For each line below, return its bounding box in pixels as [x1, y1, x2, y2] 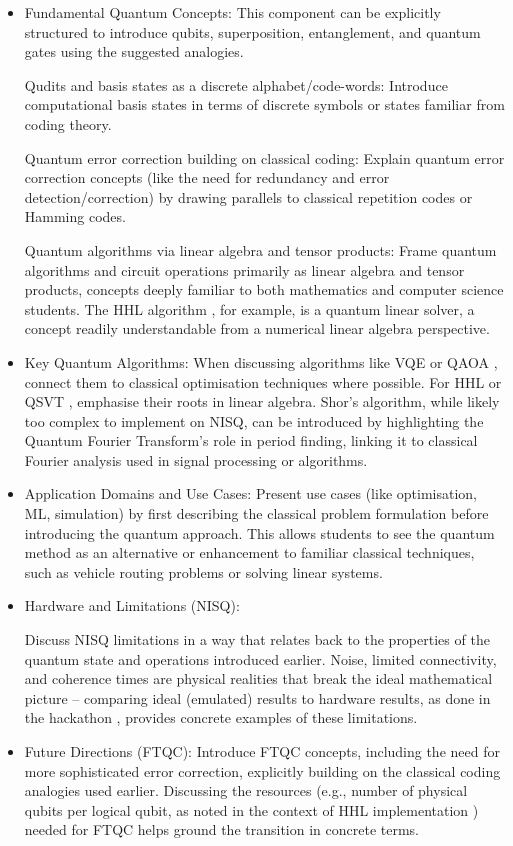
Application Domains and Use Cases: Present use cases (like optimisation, [24, 483, 477, 504]
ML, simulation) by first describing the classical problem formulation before [24, 503, 489, 524]
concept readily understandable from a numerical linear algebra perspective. [24, 318, 490, 339]
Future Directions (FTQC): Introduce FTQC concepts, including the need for [24, 741, 500, 761]
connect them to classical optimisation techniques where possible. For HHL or [24, 371, 502, 392]
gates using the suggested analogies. [24, 41, 244, 62]
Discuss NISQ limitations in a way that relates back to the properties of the [24, 629, 490, 650]
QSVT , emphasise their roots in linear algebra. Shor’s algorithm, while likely [24, 391, 500, 412]
